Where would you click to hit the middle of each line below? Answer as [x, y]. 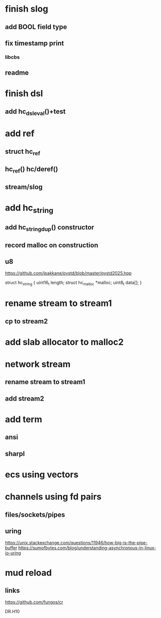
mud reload [28, 573]
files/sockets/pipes [35, 514]
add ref [20, 134]
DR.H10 [13, 612]
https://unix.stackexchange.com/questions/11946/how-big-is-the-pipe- [76, 543]
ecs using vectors [42, 475]
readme [17, 73]
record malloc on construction [52, 245]
